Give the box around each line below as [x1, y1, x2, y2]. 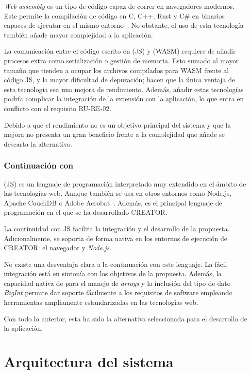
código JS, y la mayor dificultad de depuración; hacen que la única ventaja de [4, 75, 235, 85]
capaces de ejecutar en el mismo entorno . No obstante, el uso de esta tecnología [4, 20, 244, 30]
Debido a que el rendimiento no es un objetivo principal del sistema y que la [4, 119, 231, 130]
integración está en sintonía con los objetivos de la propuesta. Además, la [4, 268, 222, 279]
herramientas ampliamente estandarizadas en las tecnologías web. [4, 297, 198, 307]
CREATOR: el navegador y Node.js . [4, 243, 112, 253]
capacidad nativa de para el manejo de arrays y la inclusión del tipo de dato [4, 278, 231, 288]
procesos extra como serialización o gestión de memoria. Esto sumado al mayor [4, 55, 239, 65]
